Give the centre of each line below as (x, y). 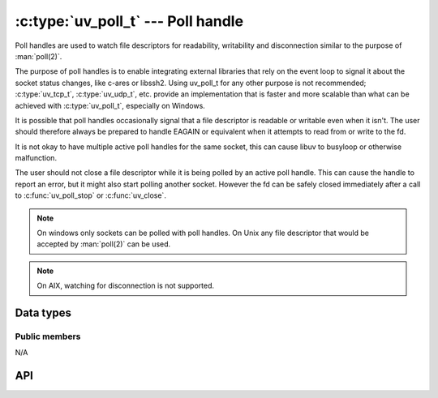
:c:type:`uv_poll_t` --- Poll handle (129, 21)
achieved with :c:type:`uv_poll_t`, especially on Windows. (110, 105)
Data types (43, 313)
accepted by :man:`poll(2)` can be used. (104, 244)
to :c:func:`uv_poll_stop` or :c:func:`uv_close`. (90, 195)
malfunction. (36, 158)
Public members (48, 336)
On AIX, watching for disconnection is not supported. (126, 286)
